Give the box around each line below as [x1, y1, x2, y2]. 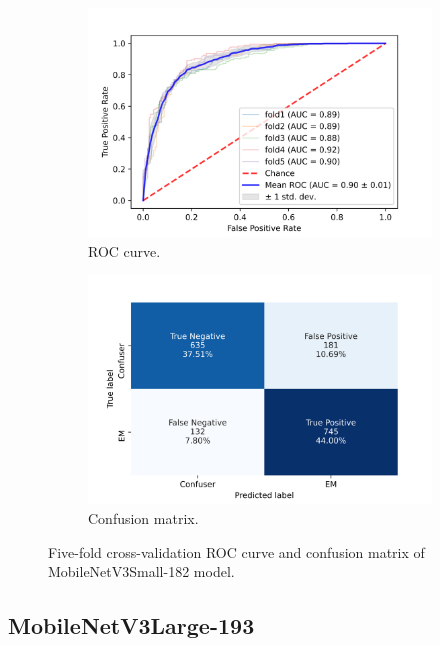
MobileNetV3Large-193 [8, 610, 255, 641]
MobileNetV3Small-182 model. [48, 561, 235, 582]
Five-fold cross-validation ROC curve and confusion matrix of [48, 541, 425, 562]
